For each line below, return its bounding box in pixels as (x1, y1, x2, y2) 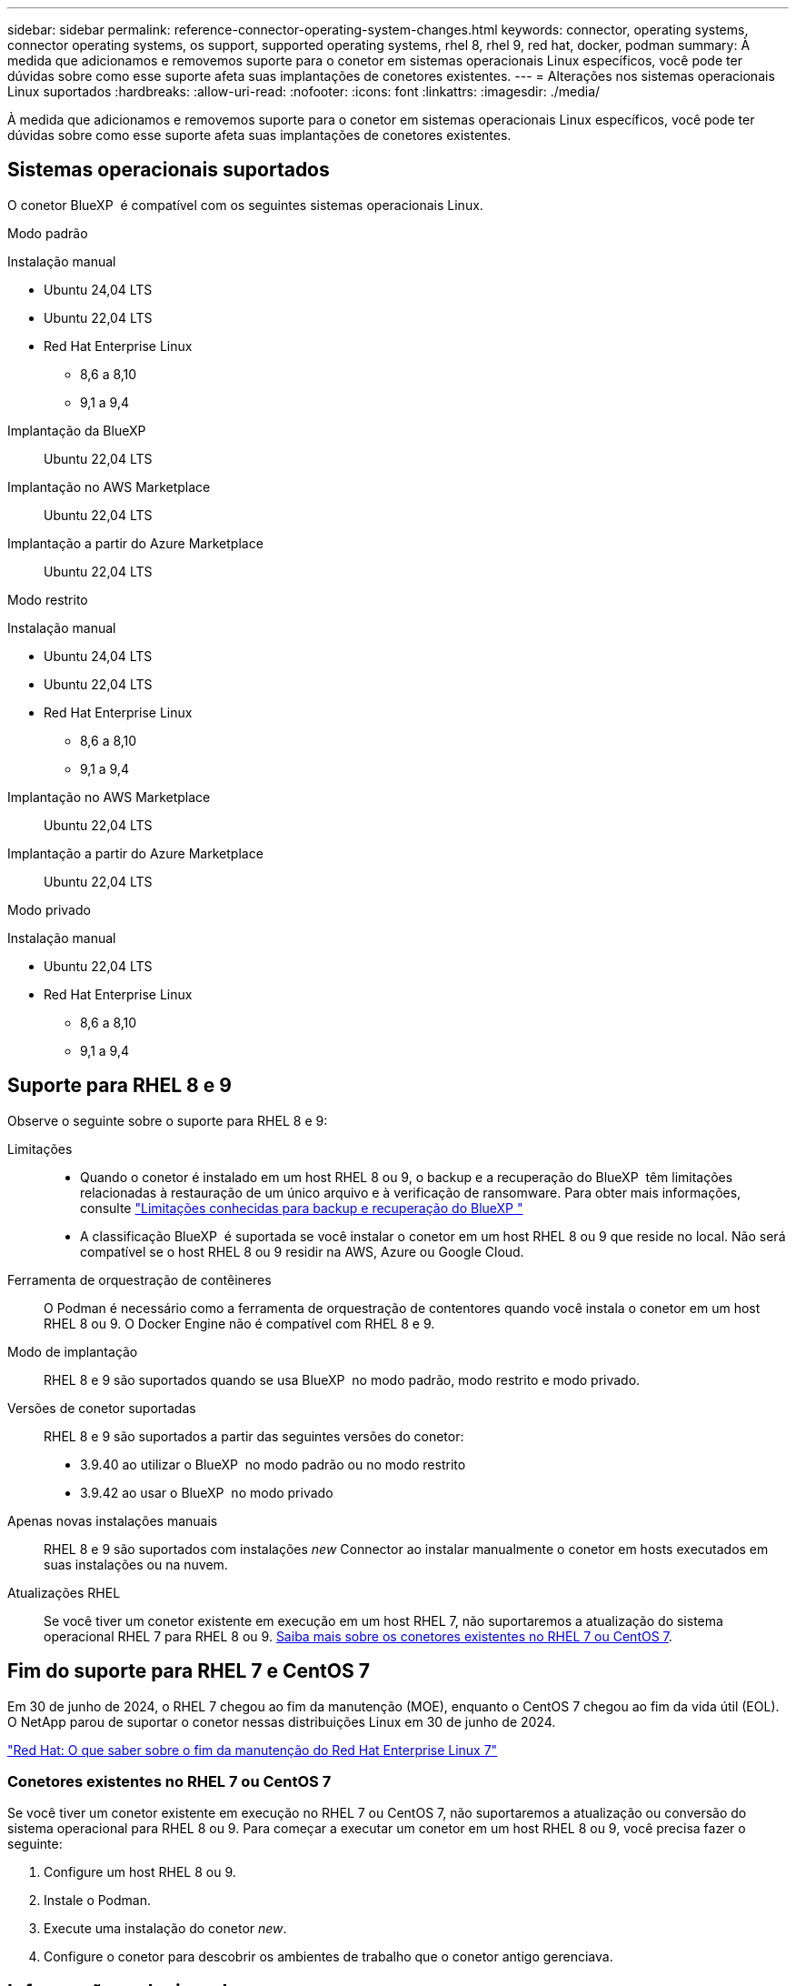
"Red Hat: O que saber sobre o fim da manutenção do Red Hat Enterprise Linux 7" (7, 1741, 498, 1758)
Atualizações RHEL (7, 1584, 121, 1600)
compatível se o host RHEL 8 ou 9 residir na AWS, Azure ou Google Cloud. (80, 1243, 524, 1259)
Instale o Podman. (44, 1892, 152, 1909)
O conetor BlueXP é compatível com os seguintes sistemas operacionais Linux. (7, 196, 483, 213)
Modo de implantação (7, 1343, 138, 1359)
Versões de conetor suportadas (7, 1399, 196, 1416)
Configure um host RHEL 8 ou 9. (44, 1864, 236, 1881)
